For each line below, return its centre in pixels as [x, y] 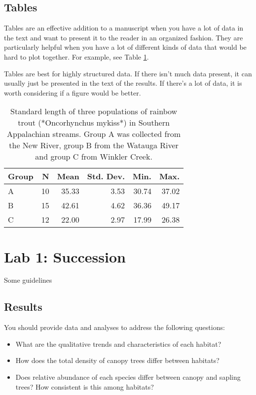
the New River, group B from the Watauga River [94, 145]
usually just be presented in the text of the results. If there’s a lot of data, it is [123, 83]
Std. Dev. [106, 176]
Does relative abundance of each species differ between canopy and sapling [128, 377]
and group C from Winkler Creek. [94, 157]
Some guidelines [28, 280]
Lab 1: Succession [65, 256]
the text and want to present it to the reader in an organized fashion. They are [124, 37]
